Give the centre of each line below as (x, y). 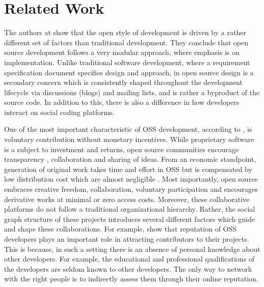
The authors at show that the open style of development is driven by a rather (125, 32)
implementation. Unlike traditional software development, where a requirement (127, 62)
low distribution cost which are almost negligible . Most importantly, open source (131, 179)
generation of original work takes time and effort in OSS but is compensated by (128, 169)
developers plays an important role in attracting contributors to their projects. (127, 239)
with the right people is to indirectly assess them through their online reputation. (131, 279)
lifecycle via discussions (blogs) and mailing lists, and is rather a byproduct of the (132, 92)
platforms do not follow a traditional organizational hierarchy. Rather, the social (130, 209)
